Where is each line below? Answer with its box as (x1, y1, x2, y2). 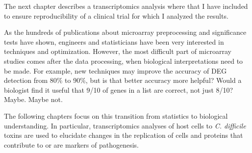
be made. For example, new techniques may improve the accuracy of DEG (4, 65, 227, 76)
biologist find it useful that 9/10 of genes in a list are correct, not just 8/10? (4, 84, 233, 95)
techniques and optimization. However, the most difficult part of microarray (4, 46, 231, 56)
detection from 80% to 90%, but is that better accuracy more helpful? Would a (4, 75, 242, 85)
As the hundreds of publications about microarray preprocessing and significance (4, 27, 247, 37)
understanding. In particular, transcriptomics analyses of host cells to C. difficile (4, 120, 246, 130)
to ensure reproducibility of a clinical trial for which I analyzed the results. (4, 10, 228, 21)
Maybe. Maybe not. (4, 94, 63, 104)
